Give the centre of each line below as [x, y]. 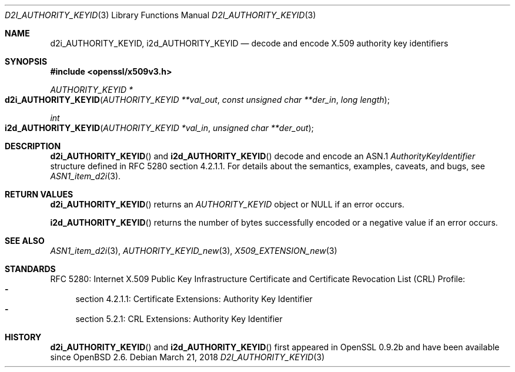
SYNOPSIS [26, 61]
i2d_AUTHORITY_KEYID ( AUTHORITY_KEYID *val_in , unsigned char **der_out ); [159, 128]
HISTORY [23, 337]
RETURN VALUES [39, 194]
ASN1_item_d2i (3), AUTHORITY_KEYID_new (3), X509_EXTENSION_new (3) [194, 251]
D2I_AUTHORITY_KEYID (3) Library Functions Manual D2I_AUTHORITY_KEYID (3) [160, 15]
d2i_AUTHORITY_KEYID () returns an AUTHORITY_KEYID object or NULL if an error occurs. [227, 204]
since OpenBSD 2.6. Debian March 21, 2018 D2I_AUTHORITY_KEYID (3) [188, 357]
